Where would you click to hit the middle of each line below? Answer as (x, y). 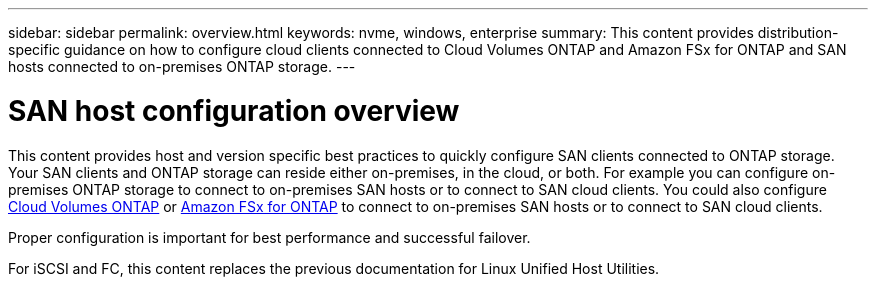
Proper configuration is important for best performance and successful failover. (269, 237)
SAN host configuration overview (234, 110)
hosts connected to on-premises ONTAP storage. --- (182, 66)
